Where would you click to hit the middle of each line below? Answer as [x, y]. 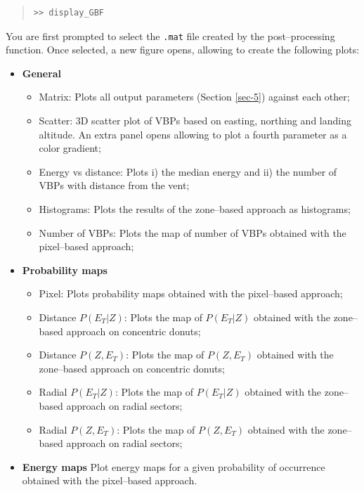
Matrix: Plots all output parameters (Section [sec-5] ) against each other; [194, 97]
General [42, 73]
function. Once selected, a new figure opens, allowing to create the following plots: [183, 50]
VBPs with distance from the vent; [114, 185]
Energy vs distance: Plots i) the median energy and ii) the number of [188, 171]
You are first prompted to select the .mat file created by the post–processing [170, 35]
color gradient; [70, 148]
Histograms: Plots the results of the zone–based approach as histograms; [195, 209]
